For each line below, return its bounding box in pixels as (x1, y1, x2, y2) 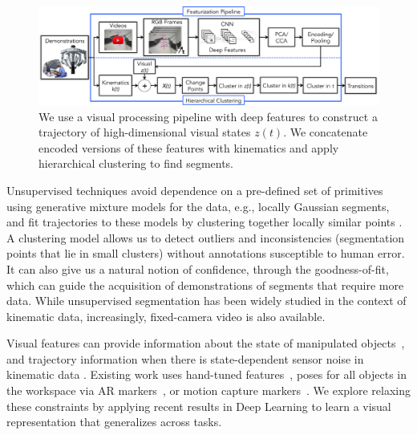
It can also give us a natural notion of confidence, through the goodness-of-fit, (6, 260, 389, 277)
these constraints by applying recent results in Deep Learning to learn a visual (6, 397, 391, 414)
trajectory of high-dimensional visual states (38, 124, 251, 140)
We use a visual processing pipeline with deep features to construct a (38, 108, 378, 124)
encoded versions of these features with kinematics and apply (38, 139, 339, 156)
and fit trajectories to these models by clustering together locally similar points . (6, 213, 403, 230)
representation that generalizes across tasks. (6, 413, 222, 430)
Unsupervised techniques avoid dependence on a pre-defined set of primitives (6, 181, 383, 198)
